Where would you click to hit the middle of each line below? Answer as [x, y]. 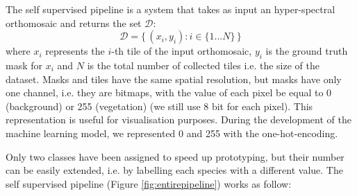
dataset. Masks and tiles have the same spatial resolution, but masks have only [174, 79]
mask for [24, 65]
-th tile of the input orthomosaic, [182, 51]
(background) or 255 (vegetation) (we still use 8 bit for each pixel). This [159, 106]
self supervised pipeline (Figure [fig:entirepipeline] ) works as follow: [149, 183]
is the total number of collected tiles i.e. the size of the [203, 65]
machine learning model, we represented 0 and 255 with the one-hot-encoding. [172, 133]
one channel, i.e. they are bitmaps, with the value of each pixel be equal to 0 [169, 92]
